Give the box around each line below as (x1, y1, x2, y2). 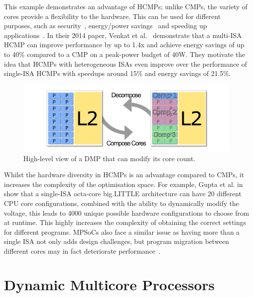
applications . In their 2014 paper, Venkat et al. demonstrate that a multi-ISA (4, 30, 242, 40)
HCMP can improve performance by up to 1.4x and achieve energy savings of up (4, 39, 245, 50)
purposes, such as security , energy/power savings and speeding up (4, 20, 207, 31)
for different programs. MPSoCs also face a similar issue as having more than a (4, 226, 240, 237)
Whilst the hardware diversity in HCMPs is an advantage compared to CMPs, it (4, 169, 244, 180)
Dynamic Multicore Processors (4, 274, 215, 294)
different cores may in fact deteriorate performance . (4, 245, 161, 256)
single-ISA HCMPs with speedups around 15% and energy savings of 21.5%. (4, 68, 231, 78)
